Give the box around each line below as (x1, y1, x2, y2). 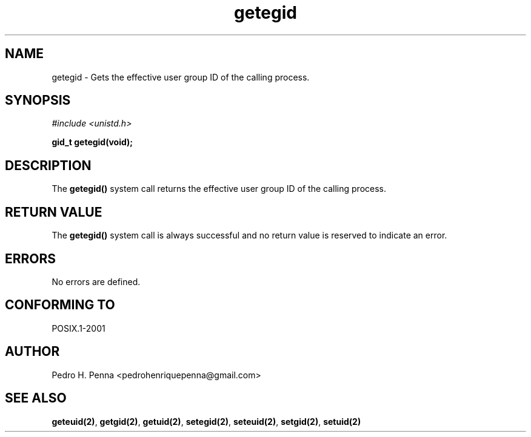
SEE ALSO (5, 390, 67, 406)
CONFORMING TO (5, 297, 115, 313)
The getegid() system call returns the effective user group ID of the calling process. (52, 183, 387, 194)
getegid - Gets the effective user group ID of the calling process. (52, 71, 310, 82)
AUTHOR (5, 344, 60, 360)
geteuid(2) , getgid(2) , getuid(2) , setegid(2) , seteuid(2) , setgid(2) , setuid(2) (52, 416, 361, 427)
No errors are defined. (52, 276, 141, 287)
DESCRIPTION (5, 157, 92, 173)
